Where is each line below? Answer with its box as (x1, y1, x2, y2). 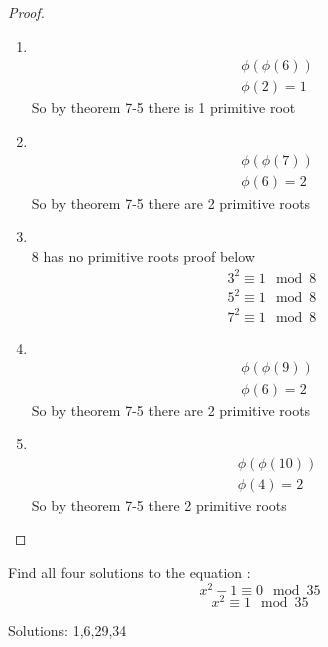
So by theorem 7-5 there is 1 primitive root (31, 97, 296, 118)
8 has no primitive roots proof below (31, 245, 255, 266)
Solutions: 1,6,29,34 (8, 619, 127, 640)
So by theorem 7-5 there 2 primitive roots (31, 494, 287, 515)
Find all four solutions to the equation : (8, 561, 251, 582)
